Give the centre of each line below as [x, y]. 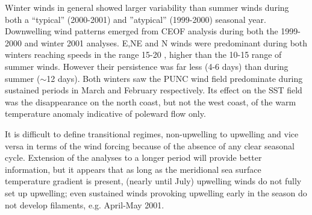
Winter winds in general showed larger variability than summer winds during [147, 7]
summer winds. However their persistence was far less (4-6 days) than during [147, 66]
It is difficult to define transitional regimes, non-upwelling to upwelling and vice [152, 133]
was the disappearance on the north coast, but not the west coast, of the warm [151, 101]
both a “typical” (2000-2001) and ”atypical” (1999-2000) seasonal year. [136, 19]
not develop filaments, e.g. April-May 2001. [85, 204]
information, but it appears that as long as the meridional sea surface [133, 169]
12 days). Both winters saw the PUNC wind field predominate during [175, 78]
